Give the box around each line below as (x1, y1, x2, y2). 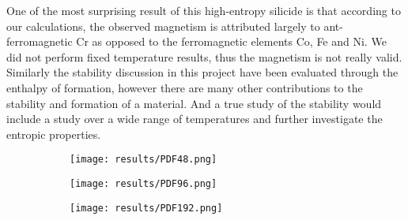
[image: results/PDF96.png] (70, 178, 217, 189)
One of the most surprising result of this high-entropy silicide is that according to (6, 2, 401, 18)
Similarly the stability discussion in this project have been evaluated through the (6, 64, 399, 80)
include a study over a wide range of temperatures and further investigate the (6, 110, 383, 127)
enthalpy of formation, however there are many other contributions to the (6, 79, 363, 95)
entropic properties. (6, 125, 101, 142)
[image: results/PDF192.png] (70, 202, 223, 214)
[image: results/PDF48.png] (70, 154, 217, 166)
